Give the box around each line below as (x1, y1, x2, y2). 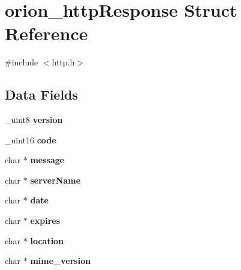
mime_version (30, 254, 91, 267)
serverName (30, 173, 81, 186)
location (30, 234, 64, 247)
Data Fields (5, 85, 79, 104)
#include (5, 56, 38, 68)
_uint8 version (5, 113, 63, 126)
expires (30, 214, 61, 227)
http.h (52, 56, 75, 68)
